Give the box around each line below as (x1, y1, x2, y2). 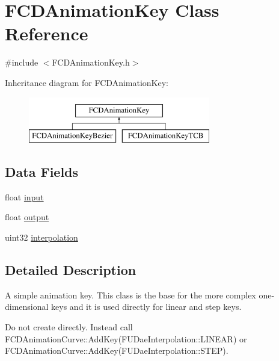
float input (5, 190, 44, 203)
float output (5, 211, 49, 223)
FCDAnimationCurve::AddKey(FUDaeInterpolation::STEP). (5, 344, 228, 357)
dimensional (5, 300, 49, 313)
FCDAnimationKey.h (52, 56, 130, 69)
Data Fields (5, 162, 79, 181)
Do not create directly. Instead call (5, 321, 133, 333)
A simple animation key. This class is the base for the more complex (5, 288, 256, 301)
